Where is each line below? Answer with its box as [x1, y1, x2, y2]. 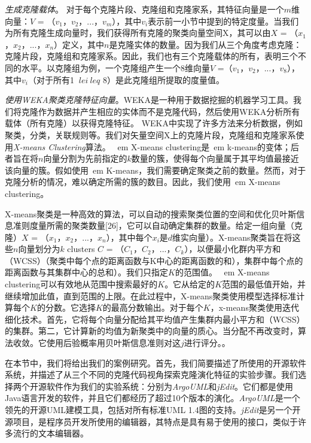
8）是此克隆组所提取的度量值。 [103, 73, 225, 86]
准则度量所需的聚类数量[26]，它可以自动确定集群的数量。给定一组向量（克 [13, 219, 303, 232]
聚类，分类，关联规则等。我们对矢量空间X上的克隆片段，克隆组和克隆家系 [5, 128, 296, 141]
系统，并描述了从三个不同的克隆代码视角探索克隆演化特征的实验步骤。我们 [5, 368, 298, 381]
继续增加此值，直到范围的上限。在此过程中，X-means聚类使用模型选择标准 [5, 289, 297, 302]
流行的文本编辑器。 [13, 427, 89, 439]
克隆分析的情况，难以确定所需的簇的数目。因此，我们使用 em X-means [5, 175, 280, 188]
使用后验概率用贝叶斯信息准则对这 [46, 336, 181, 349]
